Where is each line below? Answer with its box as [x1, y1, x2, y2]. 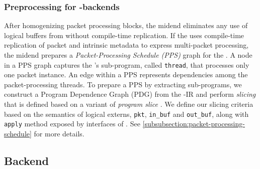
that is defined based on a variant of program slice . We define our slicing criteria [4, 99, 253, 109]
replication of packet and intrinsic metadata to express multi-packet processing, [4, 40, 249, 50]
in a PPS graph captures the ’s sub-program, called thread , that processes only [4, 59, 249, 70]
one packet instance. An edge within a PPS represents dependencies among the [4, 69, 248, 80]
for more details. [34, 128, 84, 138]
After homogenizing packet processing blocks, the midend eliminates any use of [4, 20, 248, 31]
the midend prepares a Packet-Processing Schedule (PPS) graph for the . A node [4, 50, 252, 60]
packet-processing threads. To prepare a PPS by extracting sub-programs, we [4, 79, 242, 89]
